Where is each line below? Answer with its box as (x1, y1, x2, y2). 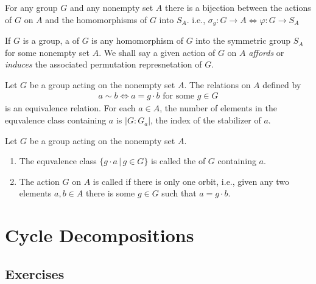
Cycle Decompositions (5, 223, 194, 248)
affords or (248, 46, 284, 58)
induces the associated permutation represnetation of (5, 58, 202, 71)
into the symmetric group (195, 34, 291, 47)
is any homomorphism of (91, 34, 184, 47)
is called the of (151, 154, 206, 167)
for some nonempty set (5, 46, 90, 58)
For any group (5, 1, 58, 13)
